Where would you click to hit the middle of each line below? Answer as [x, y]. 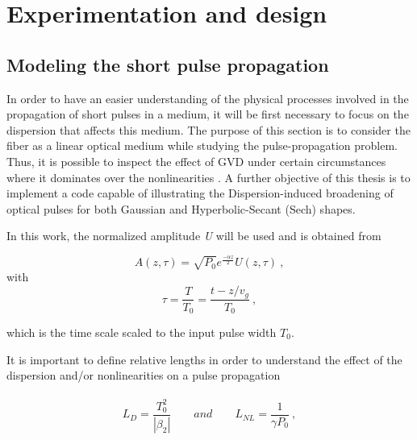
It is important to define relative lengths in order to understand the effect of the [204, 359]
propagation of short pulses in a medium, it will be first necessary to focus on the [208, 114]
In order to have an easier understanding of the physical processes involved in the [208, 98]
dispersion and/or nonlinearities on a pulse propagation [144, 375]
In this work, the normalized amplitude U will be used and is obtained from [194, 236]
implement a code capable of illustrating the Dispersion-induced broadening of [200, 193]
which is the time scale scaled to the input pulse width [142, 332]
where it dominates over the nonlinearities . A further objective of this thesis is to [208, 177]
